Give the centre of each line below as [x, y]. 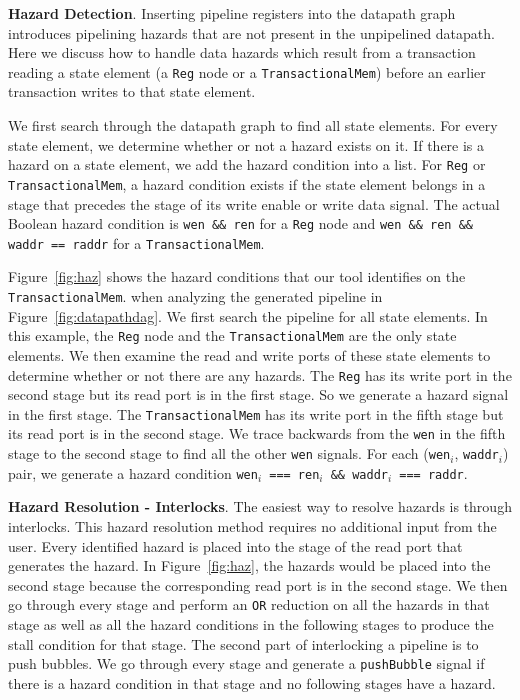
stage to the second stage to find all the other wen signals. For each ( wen [229, 453]
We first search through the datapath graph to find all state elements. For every [253, 125]
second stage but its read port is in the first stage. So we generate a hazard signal [258, 394]
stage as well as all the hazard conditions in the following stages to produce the [251, 624]
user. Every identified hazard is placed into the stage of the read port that [235, 545]
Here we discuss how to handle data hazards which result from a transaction [242, 52]
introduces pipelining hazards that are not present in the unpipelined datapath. [251, 32]
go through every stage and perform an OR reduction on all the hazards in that [249, 604]
